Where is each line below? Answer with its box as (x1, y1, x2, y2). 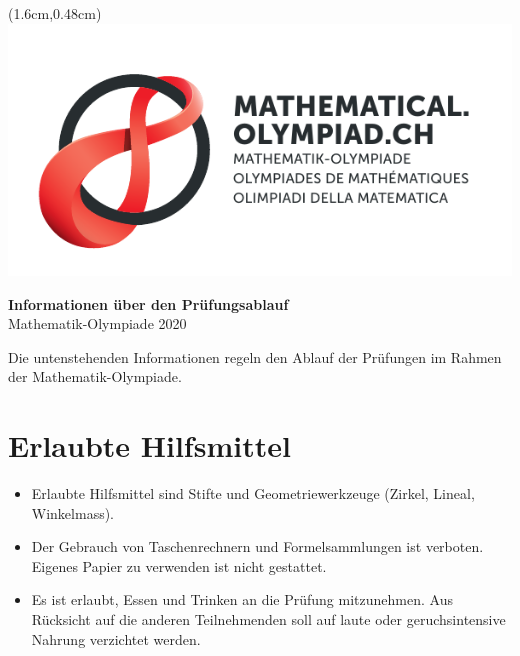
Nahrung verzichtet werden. (31, 628, 201, 649)
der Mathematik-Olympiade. (8, 366, 182, 387)
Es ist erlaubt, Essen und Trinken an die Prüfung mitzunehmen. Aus (31, 589, 453, 610)
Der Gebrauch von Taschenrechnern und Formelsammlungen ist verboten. (31, 536, 484, 557)
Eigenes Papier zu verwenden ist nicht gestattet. (31, 555, 327, 576)
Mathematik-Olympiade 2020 (8, 313, 187, 334)
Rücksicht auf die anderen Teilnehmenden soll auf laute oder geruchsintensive (31, 609, 506, 630)
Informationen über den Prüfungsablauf (8, 293, 289, 314)
